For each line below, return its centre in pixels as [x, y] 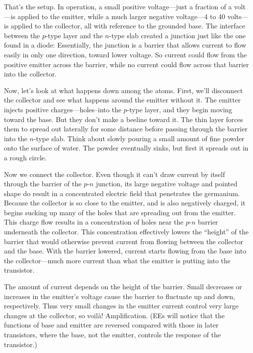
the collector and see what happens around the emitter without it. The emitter [122, 100]
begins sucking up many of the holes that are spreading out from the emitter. [120, 212]
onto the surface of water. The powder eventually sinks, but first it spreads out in [126, 148]
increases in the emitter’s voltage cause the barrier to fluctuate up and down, [120, 296]
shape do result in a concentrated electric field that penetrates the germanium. [122, 193]
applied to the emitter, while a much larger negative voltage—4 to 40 [122, 16]
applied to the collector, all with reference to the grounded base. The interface [128, 26]
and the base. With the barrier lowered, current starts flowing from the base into [125, 251]
